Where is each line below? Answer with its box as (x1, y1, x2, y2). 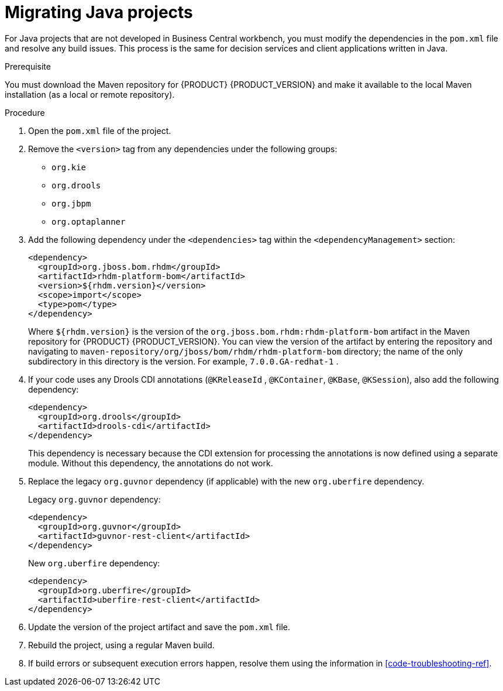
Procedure (5, 107, 45, 118)
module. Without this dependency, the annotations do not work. (28, 458, 273, 468)
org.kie (51, 162, 87, 172)
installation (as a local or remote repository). (5, 89, 175, 99)
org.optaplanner (51, 216, 126, 226)
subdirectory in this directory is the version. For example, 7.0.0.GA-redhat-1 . (28, 356, 339, 366)
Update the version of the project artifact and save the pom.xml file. (28, 621, 291, 632)
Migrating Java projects (5, 2, 193, 22)
